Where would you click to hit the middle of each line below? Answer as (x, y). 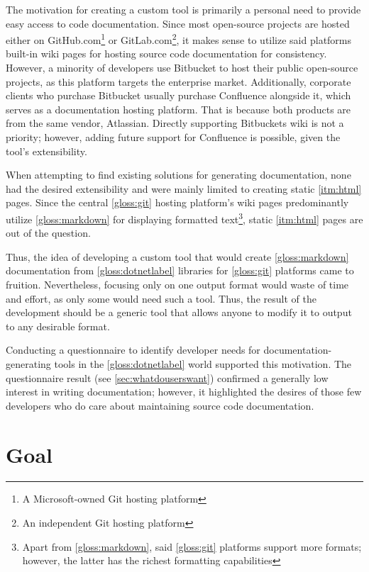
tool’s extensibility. (46, 151)
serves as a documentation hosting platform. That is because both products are (178, 109)
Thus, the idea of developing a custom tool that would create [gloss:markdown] (177, 256)
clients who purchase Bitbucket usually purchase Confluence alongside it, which (178, 95)
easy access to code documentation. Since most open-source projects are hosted (178, 23)
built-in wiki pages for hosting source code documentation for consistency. (166, 54)
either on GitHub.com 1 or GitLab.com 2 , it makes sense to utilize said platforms (179, 39)
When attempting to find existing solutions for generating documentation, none (178, 175)
